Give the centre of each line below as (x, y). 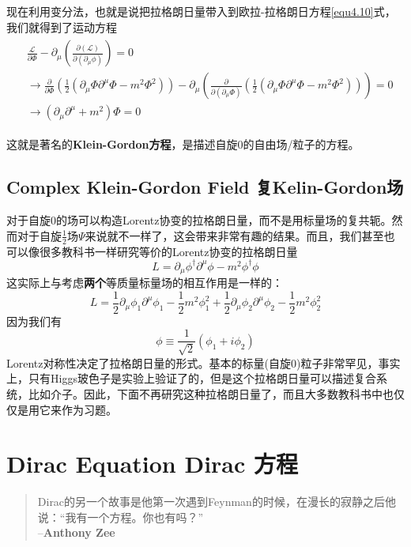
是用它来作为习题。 (67, 409)
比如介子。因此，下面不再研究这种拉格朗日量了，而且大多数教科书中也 (211, 393)
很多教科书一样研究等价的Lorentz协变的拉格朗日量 (168, 251)
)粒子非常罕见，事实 (348, 362)
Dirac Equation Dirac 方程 (153, 464)
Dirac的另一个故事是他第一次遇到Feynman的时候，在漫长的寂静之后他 (217, 502)
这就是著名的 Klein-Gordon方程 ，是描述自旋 (122, 144)
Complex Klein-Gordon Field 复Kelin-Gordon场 (205, 187)
